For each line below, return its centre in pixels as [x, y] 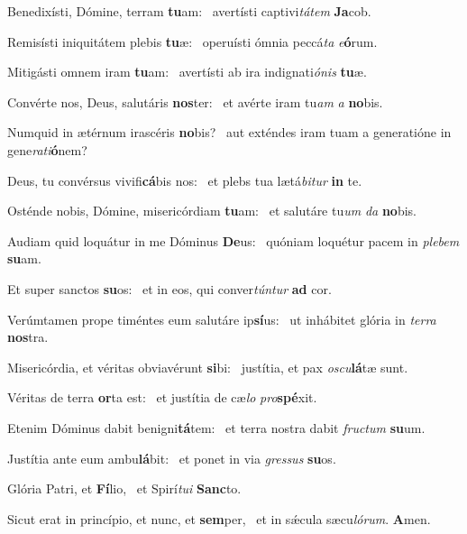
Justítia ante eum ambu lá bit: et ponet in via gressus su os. [172, 458]
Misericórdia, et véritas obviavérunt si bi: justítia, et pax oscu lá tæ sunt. [208, 367]
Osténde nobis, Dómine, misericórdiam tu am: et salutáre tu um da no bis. [212, 211]
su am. [24, 258]
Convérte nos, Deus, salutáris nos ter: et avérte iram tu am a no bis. [195, 101]
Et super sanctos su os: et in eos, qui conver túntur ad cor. [169, 288]
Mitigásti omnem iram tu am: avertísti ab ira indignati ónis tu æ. [187, 72]
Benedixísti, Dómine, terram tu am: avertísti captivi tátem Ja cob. [189, 11]
